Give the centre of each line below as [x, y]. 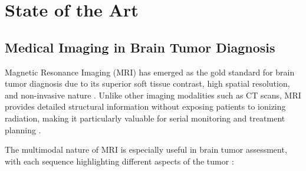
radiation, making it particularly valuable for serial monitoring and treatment [145, 118]
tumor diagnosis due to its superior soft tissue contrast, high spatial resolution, [147, 83]
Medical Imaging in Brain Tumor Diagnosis [140, 47]
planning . [23, 129]
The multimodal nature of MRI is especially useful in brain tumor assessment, [146, 149]
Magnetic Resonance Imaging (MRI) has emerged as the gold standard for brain [150, 72]
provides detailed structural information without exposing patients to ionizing [145, 106]
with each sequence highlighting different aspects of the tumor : [119, 161]
